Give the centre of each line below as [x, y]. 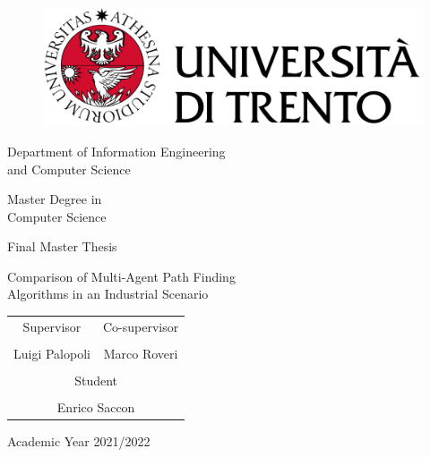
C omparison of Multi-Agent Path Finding [121, 276]
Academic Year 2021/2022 [79, 441]
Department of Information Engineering [116, 151]
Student [96, 381]
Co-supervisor [141, 326]
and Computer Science [69, 169]
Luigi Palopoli [52, 353]
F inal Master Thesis [62, 246]
